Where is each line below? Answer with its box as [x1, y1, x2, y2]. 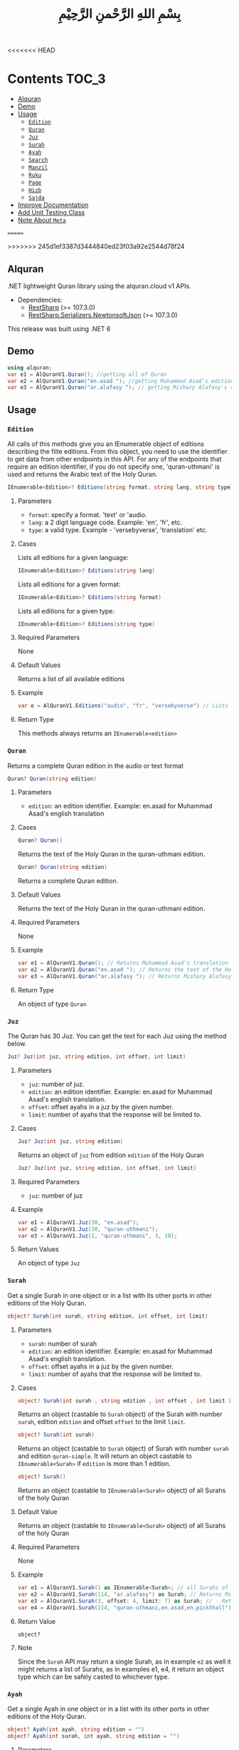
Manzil [28, 164, 48, 171]
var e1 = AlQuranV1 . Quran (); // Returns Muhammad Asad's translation [17, 960, 229, 967]
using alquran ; [7, 364, 53, 371]
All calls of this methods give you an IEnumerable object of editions [7, 439, 205, 448]
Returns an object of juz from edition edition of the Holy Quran [17, 1151, 204, 1159]
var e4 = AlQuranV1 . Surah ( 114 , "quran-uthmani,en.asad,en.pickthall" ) [17, 1604, 232, 1611]
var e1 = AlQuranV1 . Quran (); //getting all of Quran [7, 370, 167, 378]
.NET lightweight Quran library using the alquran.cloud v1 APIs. [7, 281, 191, 290]
